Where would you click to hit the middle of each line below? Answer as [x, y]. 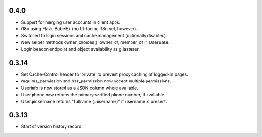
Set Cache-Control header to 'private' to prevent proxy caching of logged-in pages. [105, 74]
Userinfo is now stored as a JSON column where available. [80, 88]
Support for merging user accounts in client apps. [71, 22]
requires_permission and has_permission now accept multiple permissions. [96, 81]
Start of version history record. [52, 127]
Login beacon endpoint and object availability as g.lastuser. [81, 49]
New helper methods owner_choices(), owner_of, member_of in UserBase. [95, 42]
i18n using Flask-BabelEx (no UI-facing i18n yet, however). [79, 28]
